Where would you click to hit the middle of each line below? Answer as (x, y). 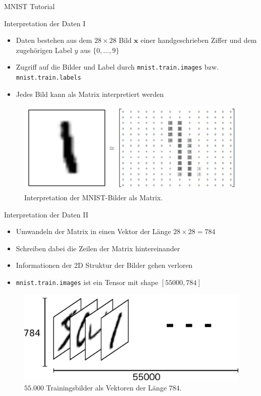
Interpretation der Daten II (46, 214)
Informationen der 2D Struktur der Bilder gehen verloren (104, 265)
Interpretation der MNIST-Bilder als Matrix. (94, 197)
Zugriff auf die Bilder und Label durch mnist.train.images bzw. (117, 67)
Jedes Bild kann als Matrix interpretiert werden (90, 94)
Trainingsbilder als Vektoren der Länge (107, 387)
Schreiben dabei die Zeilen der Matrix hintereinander (98, 248)
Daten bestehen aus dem (54, 40)
